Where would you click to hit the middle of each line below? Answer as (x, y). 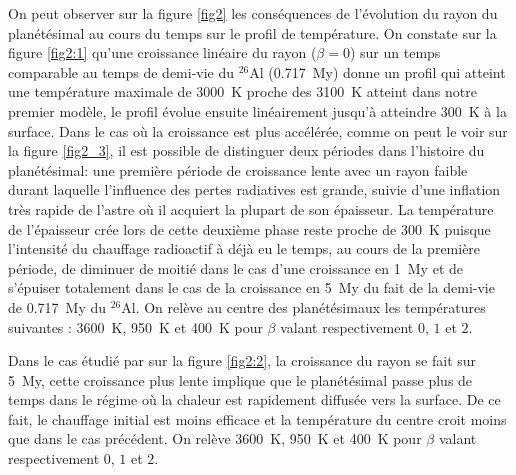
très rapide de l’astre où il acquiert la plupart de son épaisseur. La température (251, 208)
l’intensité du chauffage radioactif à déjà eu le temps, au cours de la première (244, 248)
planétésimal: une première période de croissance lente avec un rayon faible (238, 169)
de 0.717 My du (57, 306)
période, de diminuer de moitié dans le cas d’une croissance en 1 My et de (235, 267)
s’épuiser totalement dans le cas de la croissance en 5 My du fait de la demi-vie (251, 287)
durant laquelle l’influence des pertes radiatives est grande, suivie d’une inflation (254, 189)
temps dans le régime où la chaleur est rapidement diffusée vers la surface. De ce (254, 399)
